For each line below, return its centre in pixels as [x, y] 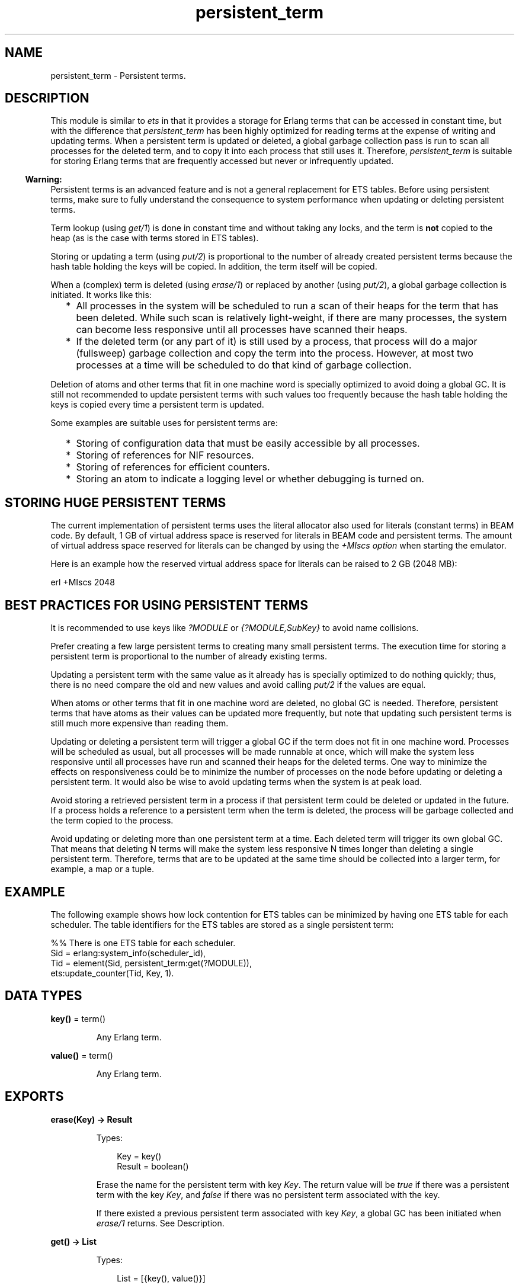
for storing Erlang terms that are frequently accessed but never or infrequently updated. [222, 161]
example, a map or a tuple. [102, 869]
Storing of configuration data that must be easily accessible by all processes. [248, 443]
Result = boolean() [153, 1166]
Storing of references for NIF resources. [165, 455]
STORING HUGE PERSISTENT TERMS [116, 502]
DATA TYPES [44, 996]
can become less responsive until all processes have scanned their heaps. [242, 330]
